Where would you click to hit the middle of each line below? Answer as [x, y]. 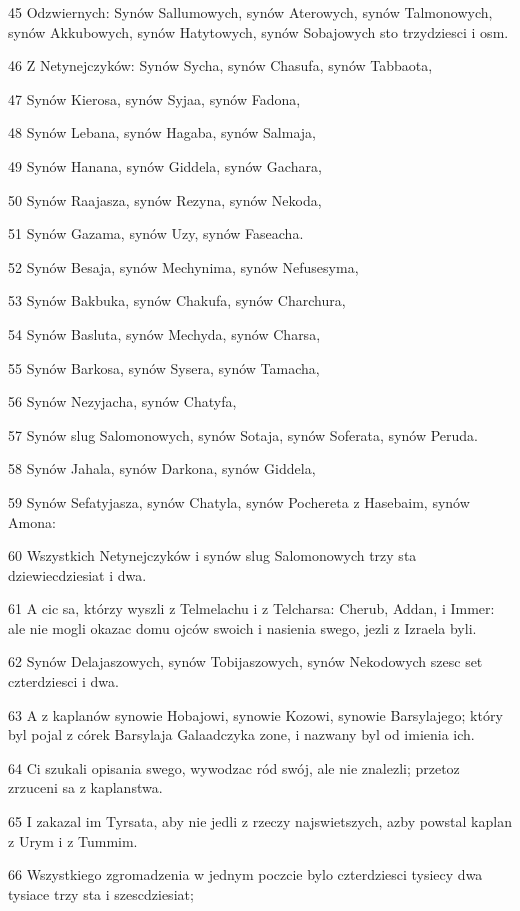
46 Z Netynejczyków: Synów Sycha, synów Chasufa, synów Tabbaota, [220, 65]
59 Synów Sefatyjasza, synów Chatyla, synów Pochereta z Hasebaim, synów [239, 501]
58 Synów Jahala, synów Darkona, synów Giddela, [162, 468]
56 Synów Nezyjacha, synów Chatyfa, [122, 401]
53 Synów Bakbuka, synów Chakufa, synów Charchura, [177, 300]
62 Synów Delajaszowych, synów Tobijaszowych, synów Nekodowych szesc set [245, 661]
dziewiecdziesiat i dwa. [77, 574]
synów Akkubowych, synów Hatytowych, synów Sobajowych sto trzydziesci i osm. [258, 31]
